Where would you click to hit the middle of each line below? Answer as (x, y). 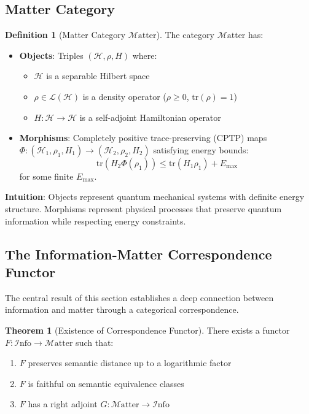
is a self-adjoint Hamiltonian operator (150, 117)
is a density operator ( (124, 96)
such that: (95, 342)
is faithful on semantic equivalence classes (106, 383)
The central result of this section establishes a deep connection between (139, 297)
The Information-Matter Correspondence (139, 254)
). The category (185, 35)
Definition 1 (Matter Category (65, 35)
